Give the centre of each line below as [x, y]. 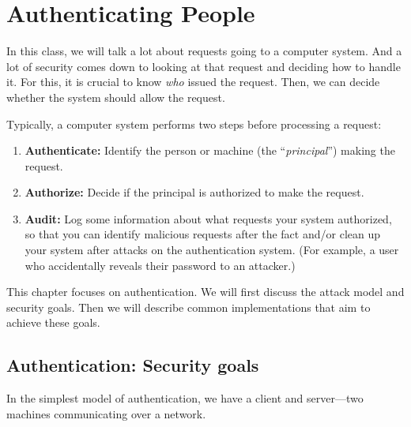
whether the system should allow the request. [116, 97]
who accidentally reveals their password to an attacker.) [160, 265]
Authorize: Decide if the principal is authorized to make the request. [194, 192]
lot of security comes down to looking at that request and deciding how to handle [204, 66]
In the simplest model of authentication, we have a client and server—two [185, 398]
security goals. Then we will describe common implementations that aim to [189, 307]
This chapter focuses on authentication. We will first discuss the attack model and [205, 292]
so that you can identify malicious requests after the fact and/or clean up [202, 234]
